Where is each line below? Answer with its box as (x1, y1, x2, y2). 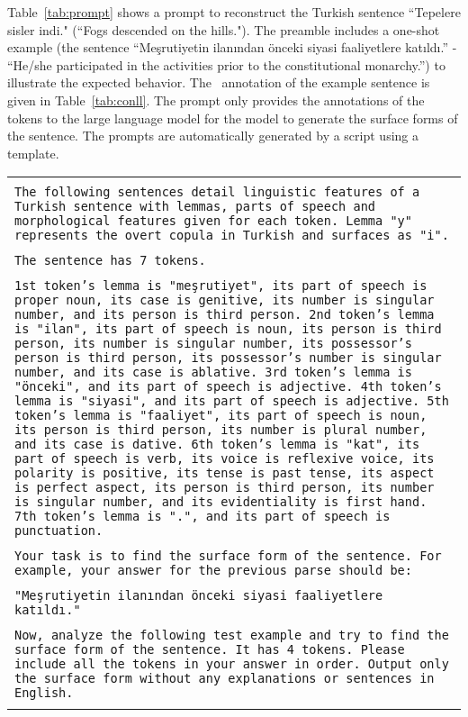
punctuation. (14, 523, 103, 539)
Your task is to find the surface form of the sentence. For (14, 549, 442, 564)
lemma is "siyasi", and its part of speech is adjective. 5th (14, 394, 449, 409)
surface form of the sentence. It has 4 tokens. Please (14, 642, 405, 658)
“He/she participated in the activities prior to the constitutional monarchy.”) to (7, 55, 445, 74)
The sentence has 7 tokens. (14, 253, 206, 268)
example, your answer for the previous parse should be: (14, 563, 412, 578)
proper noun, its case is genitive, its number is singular (14, 293, 435, 308)
